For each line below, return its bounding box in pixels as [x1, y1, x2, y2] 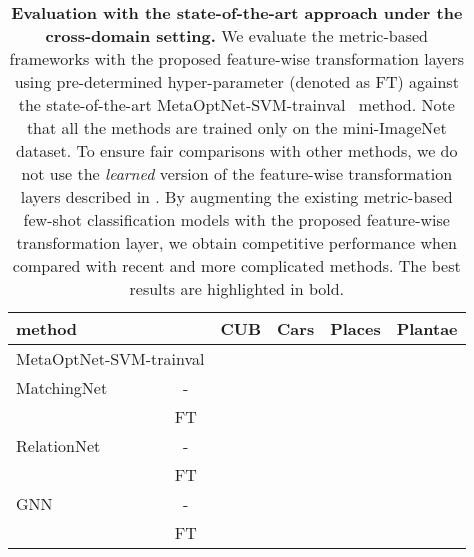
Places [330, 317, 381, 340]
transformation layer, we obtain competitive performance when [16, 231, 457, 254]
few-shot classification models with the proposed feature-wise [23, 208, 450, 231]
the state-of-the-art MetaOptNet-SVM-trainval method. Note [18, 93, 455, 116]
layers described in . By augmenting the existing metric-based [20, 185, 453, 208]
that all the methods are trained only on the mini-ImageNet [26, 116, 447, 139]
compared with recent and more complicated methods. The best [12, 254, 461, 277]
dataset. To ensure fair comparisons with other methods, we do [16, 139, 458, 162]
